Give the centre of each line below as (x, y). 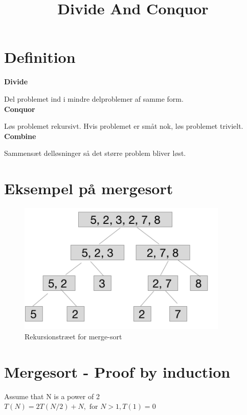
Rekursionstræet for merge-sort (73, 336)
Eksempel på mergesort (89, 188)
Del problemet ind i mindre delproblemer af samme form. (94, 98)
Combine (20, 136)
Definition (40, 57)
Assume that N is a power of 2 (52, 396)
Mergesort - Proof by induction (117, 371)
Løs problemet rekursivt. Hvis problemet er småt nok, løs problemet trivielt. (124, 126)
